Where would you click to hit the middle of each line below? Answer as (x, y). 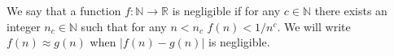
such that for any (124, 26)
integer (24, 26)
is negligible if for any (226, 10)
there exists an (351, 10)
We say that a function (64, 10)
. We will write (314, 26)
